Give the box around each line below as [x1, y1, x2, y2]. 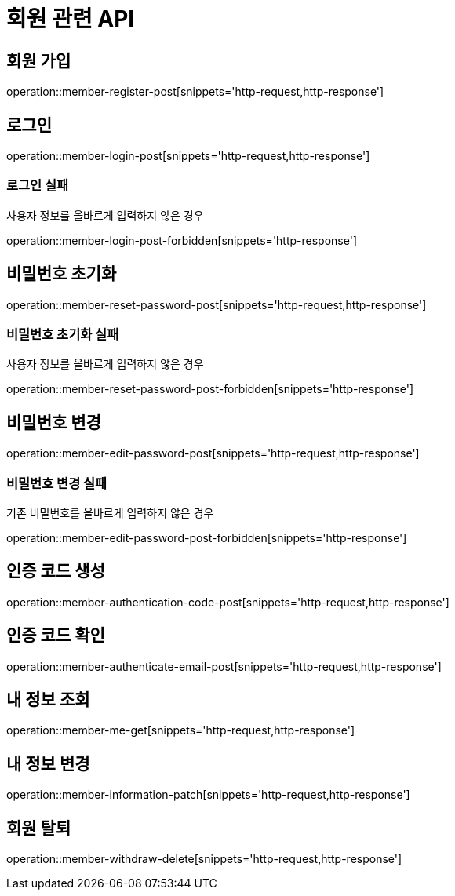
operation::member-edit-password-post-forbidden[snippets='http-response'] [6, 530, 407, 545]
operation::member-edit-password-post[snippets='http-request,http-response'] [6, 446, 420, 461]
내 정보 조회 [6, 690, 90, 710]
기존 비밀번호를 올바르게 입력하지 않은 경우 [6, 505, 214, 519]
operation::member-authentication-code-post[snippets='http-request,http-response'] [6, 595, 450, 609]
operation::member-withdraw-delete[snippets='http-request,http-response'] [6, 852, 402, 866]
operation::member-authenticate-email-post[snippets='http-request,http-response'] [6, 659, 442, 673]
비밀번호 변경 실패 [6, 475, 107, 491]
